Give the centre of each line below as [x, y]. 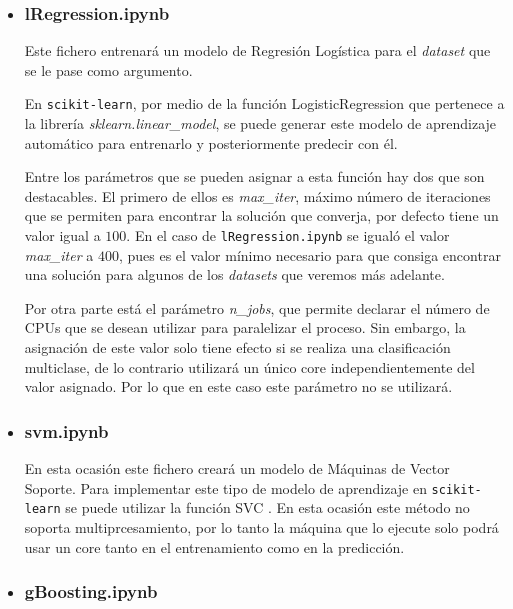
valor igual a [62, 235]
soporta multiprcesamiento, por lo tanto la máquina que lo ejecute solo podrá [261, 526]
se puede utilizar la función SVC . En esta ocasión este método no [267, 507]
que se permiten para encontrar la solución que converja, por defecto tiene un [261, 215]
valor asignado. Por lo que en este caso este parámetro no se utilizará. [238, 386]
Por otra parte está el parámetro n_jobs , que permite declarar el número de [257, 307]
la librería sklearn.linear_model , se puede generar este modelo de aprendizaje [260, 123]
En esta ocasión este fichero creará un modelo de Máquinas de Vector [237, 468]
